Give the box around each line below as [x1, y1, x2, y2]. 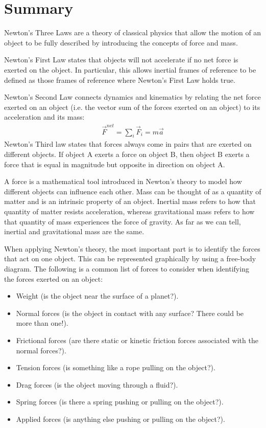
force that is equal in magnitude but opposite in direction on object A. [4, 159, 225, 169]
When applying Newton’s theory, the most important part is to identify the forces [4, 243, 260, 254]
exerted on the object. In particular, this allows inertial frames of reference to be [4, 64, 256, 75]
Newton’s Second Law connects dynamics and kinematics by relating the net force [4, 92, 261, 102]
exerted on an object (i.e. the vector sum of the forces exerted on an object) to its [4, 101, 260, 112]
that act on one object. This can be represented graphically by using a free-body [4, 253, 256, 264]
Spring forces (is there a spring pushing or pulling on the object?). [16, 396, 224, 407]
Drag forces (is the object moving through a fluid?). [16, 379, 178, 390]
